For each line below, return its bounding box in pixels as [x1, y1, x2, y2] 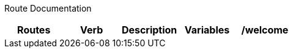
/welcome [241, 24, 289, 36]
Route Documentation [4, 3, 92, 13]
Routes [17, 24, 51, 36]
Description [121, 24, 177, 36]
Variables [184, 24, 230, 36]
